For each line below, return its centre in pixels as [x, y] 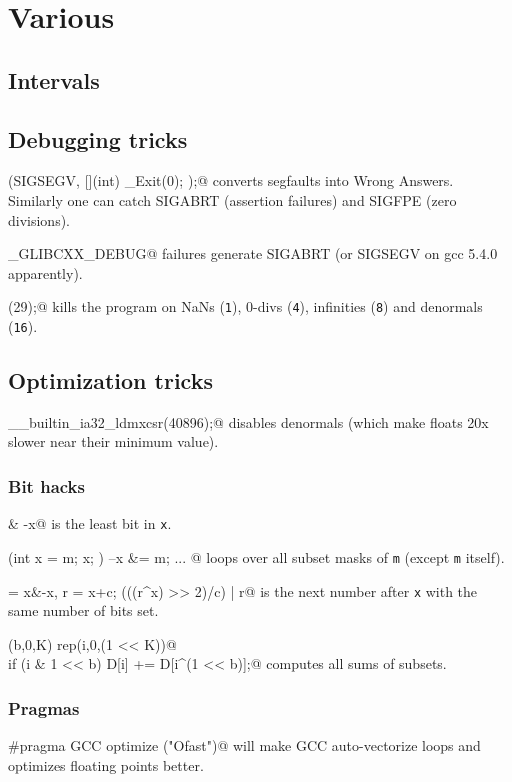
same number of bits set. [83, 610]
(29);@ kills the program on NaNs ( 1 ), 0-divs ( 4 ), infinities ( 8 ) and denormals [245, 306]
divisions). [39, 219]
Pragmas [44, 707]
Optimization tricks [110, 380]
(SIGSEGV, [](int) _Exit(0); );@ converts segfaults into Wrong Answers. [231, 180]
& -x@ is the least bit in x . [90, 523]
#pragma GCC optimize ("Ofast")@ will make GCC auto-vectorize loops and [244, 745]
